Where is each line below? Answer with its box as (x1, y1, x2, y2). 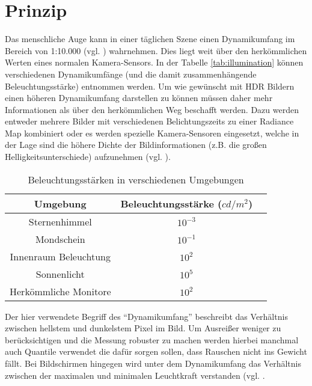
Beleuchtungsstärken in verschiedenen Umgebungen (28, 172, 244, 186)
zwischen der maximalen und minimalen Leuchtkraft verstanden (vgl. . (5, 369, 265, 381)
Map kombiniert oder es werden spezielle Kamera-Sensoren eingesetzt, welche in (5, 126, 299, 139)
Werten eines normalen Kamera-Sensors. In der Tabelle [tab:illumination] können (5, 56, 304, 69)
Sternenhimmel (28, 214, 92, 228)
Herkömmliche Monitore (10, 284, 111, 298)
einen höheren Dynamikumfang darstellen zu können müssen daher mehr (5, 91, 273, 104)
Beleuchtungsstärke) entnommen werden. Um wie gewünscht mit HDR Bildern (5, 79, 295, 92)
